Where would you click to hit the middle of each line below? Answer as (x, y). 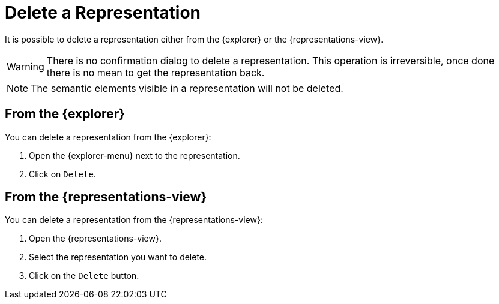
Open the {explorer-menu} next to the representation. (135, 155)
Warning (26, 66)
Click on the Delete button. (84, 276)
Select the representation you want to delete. (118, 257)
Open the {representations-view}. (95, 239)
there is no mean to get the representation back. (156, 72)
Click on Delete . (62, 174)
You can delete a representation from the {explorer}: (108, 137)
